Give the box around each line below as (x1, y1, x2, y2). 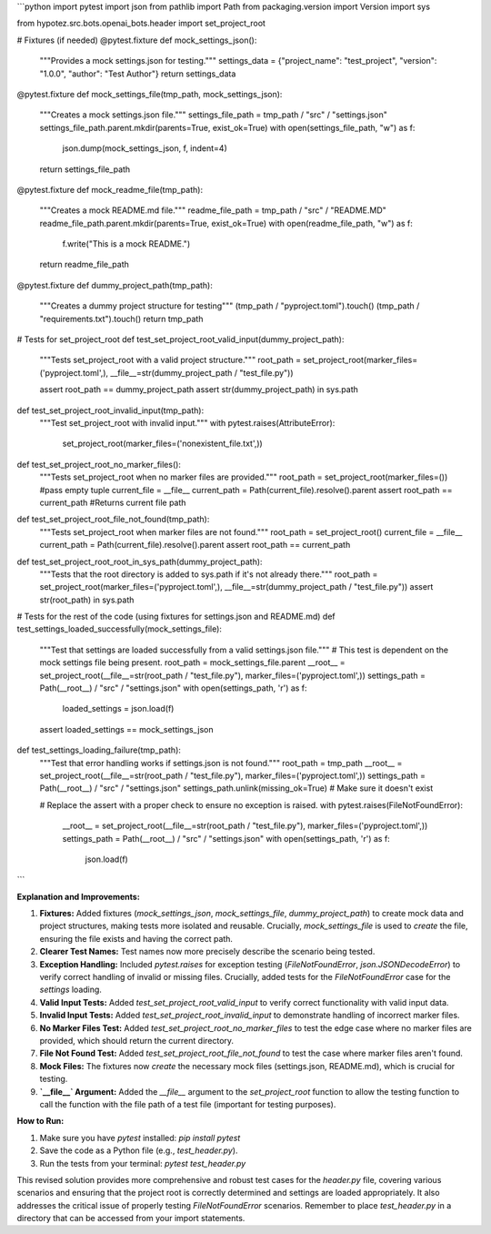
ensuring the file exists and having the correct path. (39, 933, 234, 944)
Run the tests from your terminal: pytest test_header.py (39, 1158, 246, 1168)
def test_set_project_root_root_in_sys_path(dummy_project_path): (16, 556, 263, 567)
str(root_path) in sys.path (39, 594, 135, 605)
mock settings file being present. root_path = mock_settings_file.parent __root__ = (39, 657, 346, 668)
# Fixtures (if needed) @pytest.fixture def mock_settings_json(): (16, 35, 257, 46)
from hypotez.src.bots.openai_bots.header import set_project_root (16, 18, 266, 29)
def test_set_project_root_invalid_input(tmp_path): (16, 405, 205, 416)
